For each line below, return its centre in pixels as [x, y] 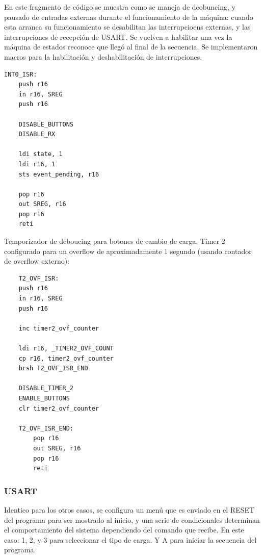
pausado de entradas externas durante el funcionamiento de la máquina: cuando [129, 17]
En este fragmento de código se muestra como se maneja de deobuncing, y [120, 7]
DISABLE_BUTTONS [46, 124]
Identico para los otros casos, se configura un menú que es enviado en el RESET [129, 509]
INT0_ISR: [21, 74]
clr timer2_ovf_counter [59, 408]
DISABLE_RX [37, 134]
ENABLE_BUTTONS [44, 398]
